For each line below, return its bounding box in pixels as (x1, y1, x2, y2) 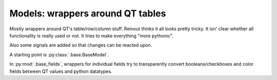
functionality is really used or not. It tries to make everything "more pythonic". (9, 32, 174, 38)
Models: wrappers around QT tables (9, 8, 166, 19)
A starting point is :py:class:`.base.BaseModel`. (9, 51, 109, 57)
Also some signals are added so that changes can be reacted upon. (9, 42, 152, 48)
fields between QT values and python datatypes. (9, 68, 112, 74)
